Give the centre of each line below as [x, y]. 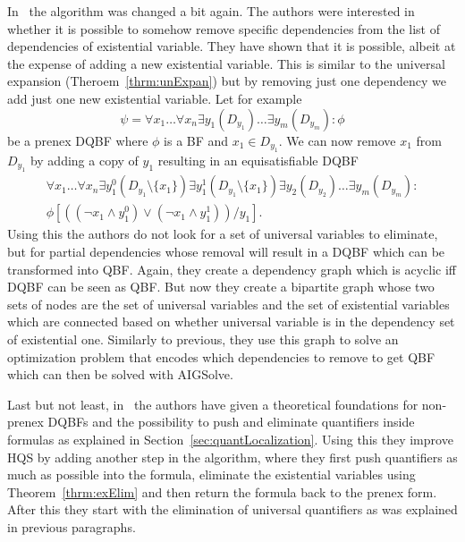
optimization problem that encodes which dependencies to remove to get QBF [221, 356]
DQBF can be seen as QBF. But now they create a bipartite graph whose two [221, 287]
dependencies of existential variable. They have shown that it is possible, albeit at [232, 46]
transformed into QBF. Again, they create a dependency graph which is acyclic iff [232, 269]
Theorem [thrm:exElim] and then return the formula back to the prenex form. [222, 491]
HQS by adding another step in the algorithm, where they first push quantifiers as [232, 457]
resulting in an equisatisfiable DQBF [258, 160]
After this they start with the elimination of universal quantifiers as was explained [232, 509]
